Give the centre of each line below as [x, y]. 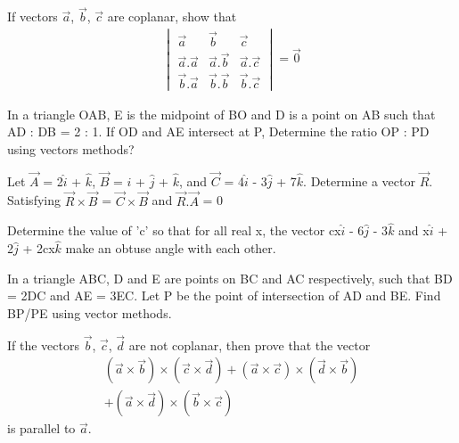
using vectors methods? [71, 148]
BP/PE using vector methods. [90, 312]
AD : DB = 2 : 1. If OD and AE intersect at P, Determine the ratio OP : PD [218, 131]
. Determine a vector [359, 180]
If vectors [33, 16]
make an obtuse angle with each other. [171, 248]
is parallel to [41, 428]
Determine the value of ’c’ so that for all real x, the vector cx [174, 230]
